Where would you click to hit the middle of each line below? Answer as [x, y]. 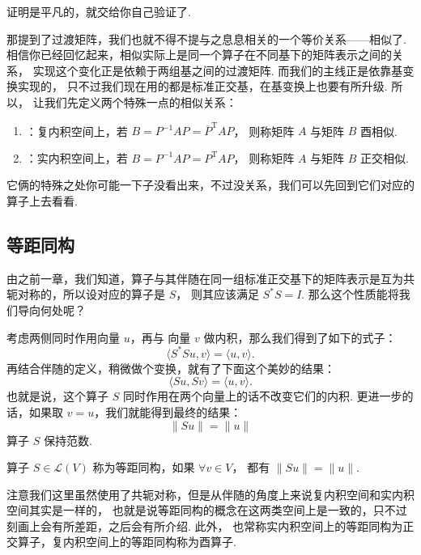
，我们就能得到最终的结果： [168, 411]
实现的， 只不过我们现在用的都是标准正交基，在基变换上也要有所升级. [202, 86]
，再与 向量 [160, 337]
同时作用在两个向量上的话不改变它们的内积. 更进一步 [262, 396]
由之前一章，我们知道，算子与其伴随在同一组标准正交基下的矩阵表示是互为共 [210, 278]
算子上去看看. [42, 201]
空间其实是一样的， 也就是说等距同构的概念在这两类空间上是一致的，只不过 [207, 510]
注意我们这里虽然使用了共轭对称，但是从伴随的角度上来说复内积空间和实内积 [210, 494]
